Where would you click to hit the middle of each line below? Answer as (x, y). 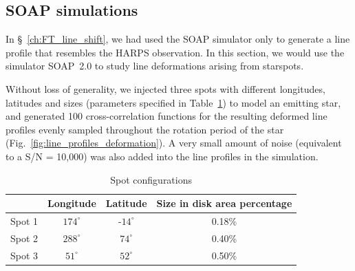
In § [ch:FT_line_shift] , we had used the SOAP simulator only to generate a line (178, 39)
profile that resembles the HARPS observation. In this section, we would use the (175, 52)
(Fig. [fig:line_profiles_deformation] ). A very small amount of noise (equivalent (174, 143)
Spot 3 (24, 255)
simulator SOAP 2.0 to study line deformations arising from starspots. (155, 66)
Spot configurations (151, 179)
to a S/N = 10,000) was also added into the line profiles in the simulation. (162, 156)
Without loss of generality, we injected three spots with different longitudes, (165, 88)
